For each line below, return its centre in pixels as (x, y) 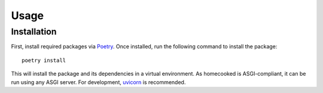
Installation (34, 32)
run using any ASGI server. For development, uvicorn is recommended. (98, 82)
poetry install (44, 60)
